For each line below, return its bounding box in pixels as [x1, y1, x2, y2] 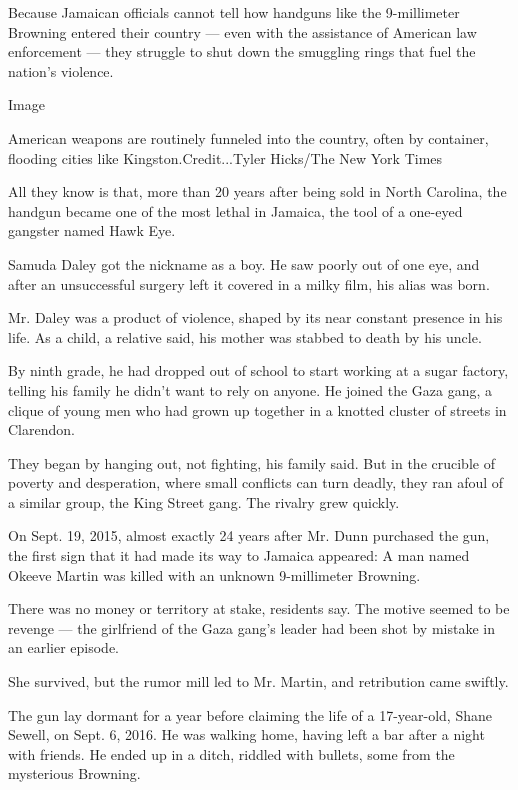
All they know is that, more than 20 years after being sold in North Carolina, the [8, 181, 507, 202]
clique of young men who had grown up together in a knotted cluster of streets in [8, 399, 507, 420]
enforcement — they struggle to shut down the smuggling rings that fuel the [8, 41, 476, 62]
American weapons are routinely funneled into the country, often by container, [8, 127, 489, 148]
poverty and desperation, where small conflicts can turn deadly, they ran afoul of [8, 472, 504, 493]
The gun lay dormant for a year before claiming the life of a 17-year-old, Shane [8, 704, 492, 725]
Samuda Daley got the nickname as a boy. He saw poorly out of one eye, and [8, 253, 480, 274]
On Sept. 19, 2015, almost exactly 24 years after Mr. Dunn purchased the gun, [8, 525, 490, 546]
